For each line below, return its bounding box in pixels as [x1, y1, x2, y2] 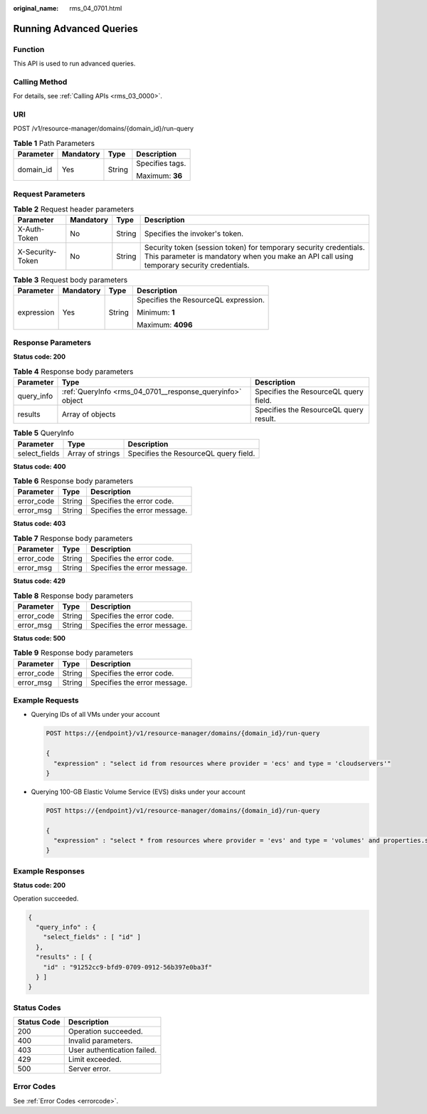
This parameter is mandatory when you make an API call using [144, 251, 354, 261]
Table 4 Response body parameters [13, 367, 134, 377]
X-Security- [17, 247, 57, 257]
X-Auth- [17, 224, 45, 234]
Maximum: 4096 [136, 320, 193, 330]
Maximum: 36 [136, 171, 183, 181]
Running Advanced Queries [13, 22, 138, 35]
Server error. [68, 1064, 111, 1074]
